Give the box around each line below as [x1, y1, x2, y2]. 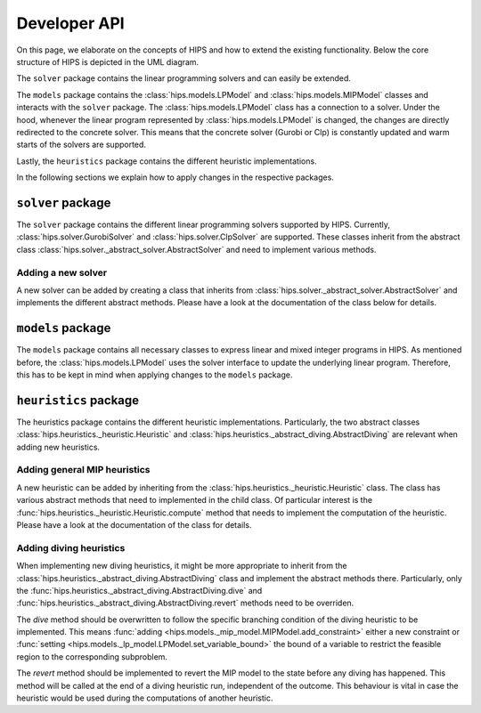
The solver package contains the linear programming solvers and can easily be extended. [16, 73, 352, 84]
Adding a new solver [16, 266, 107, 279]
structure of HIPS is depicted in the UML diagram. [16, 56, 200, 67]
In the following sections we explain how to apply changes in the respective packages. [16, 172, 334, 182]
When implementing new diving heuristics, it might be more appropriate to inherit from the [16, 561, 347, 571]
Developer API [16, 13, 125, 33]
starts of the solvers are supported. [16, 139, 147, 150]
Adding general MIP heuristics [16, 464, 151, 476]
